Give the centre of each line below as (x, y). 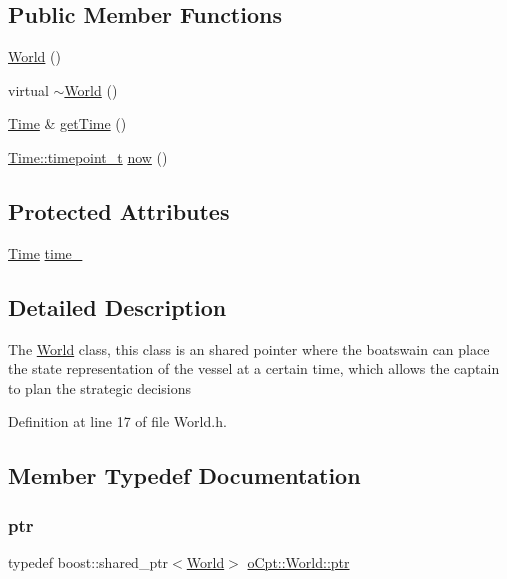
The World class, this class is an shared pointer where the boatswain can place (249, 348)
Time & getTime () (67, 123)
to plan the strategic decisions (100, 387)
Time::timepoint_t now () (88, 156)
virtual (28, 89)
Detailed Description (117, 306)
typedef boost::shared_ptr (88, 561)
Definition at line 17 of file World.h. (117, 421)
